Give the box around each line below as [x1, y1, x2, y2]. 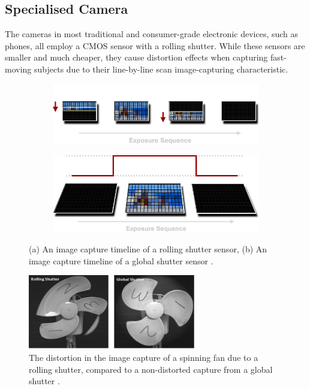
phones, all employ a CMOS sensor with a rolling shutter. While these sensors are [5, 39, 305, 52]
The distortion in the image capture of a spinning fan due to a [29, 351, 258, 363]
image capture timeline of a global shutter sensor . [29, 254, 213, 267]
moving [5, 62, 32, 75]
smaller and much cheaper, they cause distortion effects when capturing [5, 51, 268, 64]
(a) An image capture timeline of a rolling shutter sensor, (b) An [29, 242, 267, 255]
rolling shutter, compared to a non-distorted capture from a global [29, 363, 273, 375]
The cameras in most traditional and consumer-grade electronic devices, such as [5, 28, 299, 40]
